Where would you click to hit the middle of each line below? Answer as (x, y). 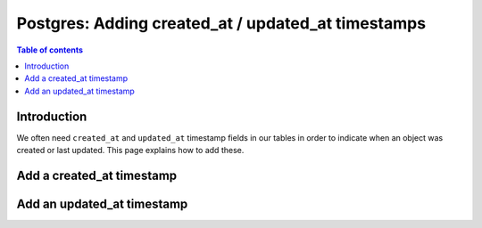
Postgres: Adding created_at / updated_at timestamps (221, 23)
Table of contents (50, 50)
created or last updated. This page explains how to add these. (130, 151)
